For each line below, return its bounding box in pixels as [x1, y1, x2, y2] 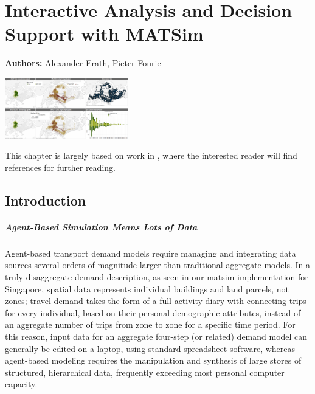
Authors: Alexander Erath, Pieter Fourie [5, 57, 161, 69]
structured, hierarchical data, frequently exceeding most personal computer [5, 365, 285, 378]
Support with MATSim [5, 21, 204, 46]
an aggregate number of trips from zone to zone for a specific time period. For [5, 318, 296, 331]
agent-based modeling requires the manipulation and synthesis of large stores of [5, 354, 302, 367]
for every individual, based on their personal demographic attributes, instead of [5, 306, 301, 319]
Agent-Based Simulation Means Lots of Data [5, 220, 198, 233]
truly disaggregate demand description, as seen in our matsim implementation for [5, 271, 308, 283]
